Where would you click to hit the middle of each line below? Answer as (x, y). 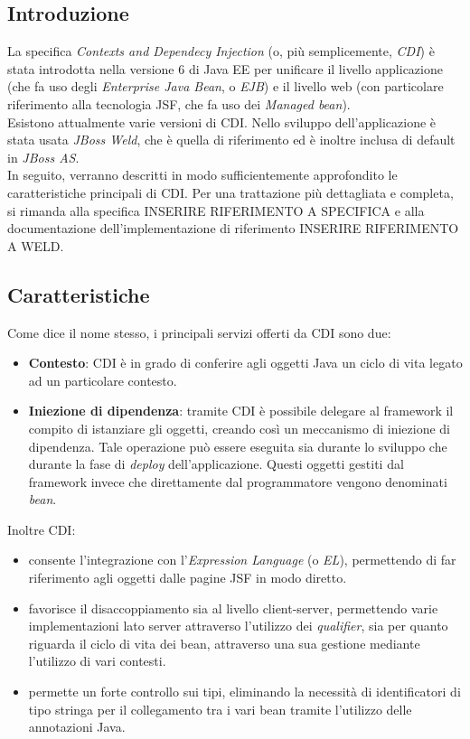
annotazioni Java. (77, 727)
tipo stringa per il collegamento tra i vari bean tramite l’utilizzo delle (220, 709)
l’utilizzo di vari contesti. (97, 661)
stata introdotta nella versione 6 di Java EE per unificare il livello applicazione (225, 68)
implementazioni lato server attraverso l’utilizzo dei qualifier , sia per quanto (238, 626)
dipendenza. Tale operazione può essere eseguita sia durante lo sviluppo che (238, 446)
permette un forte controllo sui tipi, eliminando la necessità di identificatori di (244, 692)
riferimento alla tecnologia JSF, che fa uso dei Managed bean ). (179, 103)
